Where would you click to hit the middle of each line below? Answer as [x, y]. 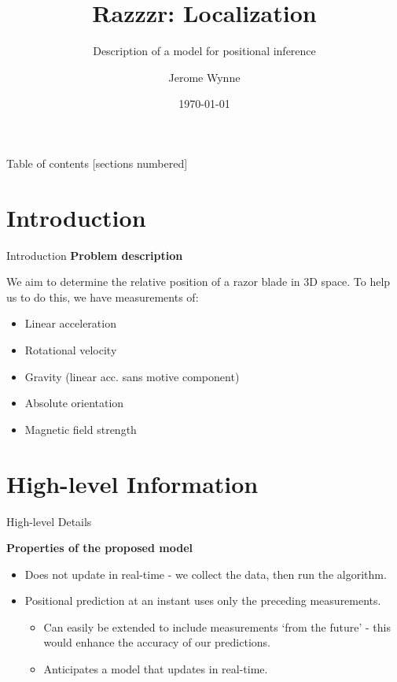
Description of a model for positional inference [204, 51]
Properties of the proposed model [100, 548]
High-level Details [49, 521]
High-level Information [132, 483]
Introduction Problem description [95, 255]
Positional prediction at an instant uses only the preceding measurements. [203, 600]
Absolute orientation [74, 403]
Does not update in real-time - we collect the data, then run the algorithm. [206, 574]
